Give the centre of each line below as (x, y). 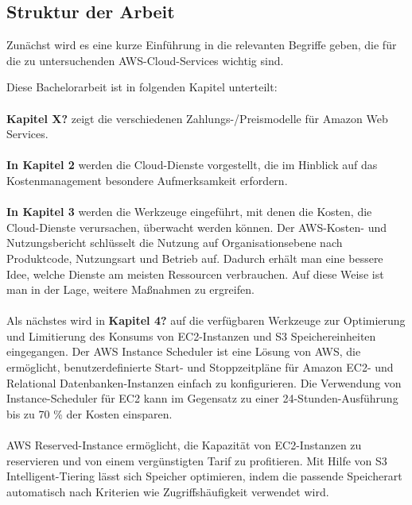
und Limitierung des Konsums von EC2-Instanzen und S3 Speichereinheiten (191, 335)
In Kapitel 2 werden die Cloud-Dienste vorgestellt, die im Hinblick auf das (192, 165)
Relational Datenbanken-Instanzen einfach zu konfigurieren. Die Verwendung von (204, 382)
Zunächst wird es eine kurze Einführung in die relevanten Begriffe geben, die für (202, 45)
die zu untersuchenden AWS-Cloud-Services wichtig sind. (145, 60)
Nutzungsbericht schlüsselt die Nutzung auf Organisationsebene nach (175, 243)
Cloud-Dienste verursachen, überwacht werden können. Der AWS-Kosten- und (196, 227)
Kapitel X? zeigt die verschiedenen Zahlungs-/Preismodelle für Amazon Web (197, 118)
